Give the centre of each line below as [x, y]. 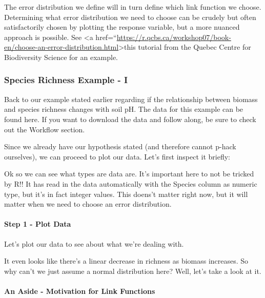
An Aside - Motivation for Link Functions [80, 291]
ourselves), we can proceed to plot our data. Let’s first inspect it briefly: [117, 156]
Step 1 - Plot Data [38, 224]
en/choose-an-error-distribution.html [62, 47]
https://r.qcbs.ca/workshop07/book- [174, 37]
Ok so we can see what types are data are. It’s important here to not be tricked [129, 174]
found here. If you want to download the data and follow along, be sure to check [130, 119]
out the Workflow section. [45, 129]
